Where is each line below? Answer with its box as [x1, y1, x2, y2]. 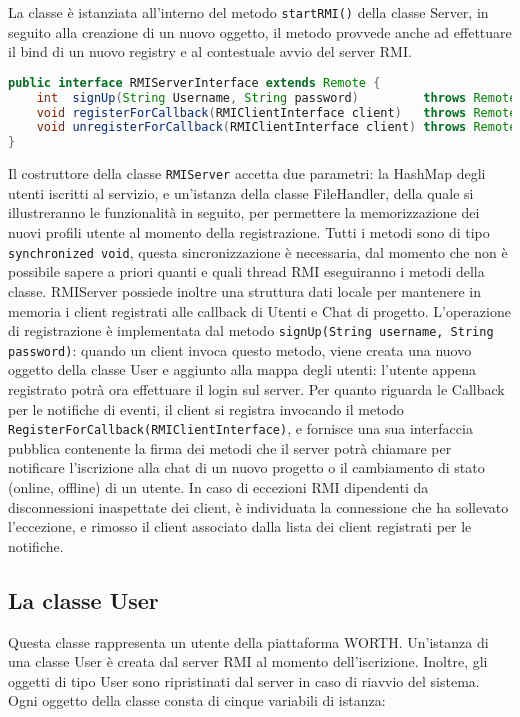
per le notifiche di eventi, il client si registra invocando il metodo [8, 398, 404, 419]
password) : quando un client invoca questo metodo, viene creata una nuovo [8, 339, 472, 360]
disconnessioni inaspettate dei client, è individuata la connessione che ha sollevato [8, 496, 509, 517]
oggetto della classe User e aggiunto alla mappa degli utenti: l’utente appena [8, 359, 477, 380]
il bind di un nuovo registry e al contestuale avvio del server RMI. [8, 41, 412, 62]
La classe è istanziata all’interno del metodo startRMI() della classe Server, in [8, 2, 489, 22]
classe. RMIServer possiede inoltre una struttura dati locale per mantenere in [8, 280, 481, 301]
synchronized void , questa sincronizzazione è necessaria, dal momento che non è [8, 241, 508, 262]
